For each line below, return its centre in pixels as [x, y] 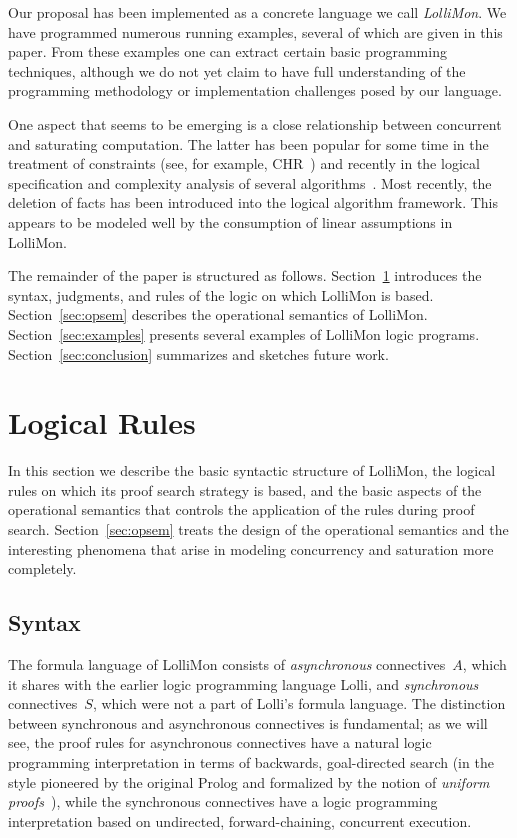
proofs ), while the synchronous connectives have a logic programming [223, 801]
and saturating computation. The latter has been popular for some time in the [248, 143]
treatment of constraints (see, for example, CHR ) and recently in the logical [244, 163]
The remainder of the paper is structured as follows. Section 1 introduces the [245, 275]
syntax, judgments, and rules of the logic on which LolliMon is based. [221, 294]
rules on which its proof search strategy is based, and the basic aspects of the [245, 489]
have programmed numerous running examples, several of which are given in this [255, 31]
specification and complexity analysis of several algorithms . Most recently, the [250, 182]
